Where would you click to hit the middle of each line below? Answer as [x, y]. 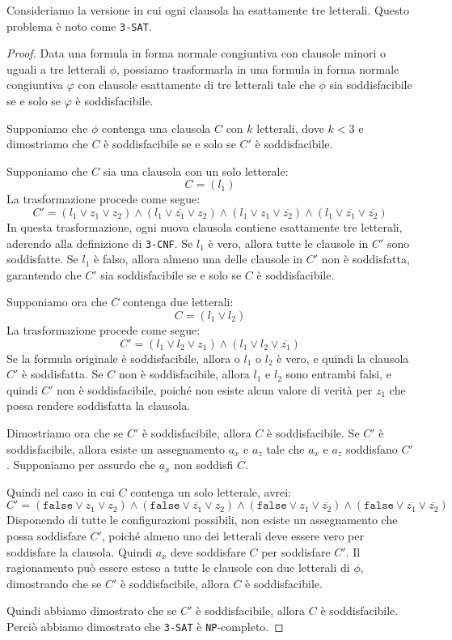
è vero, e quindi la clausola [343, 358]
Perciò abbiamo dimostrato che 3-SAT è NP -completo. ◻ [145, 626]
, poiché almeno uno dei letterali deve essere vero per [232, 535]
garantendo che [44, 274]
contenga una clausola [156, 128]
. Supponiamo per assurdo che [81, 465]
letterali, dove [290, 128]
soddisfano [372, 448]
